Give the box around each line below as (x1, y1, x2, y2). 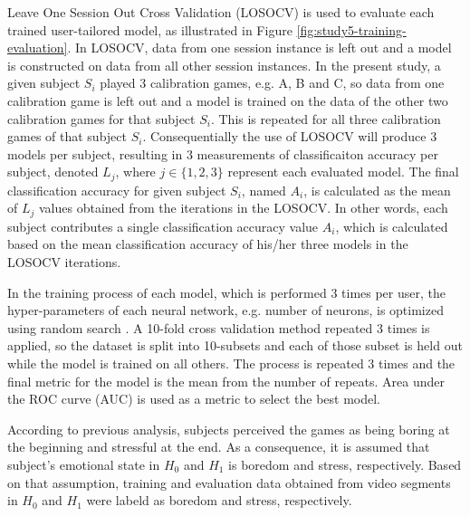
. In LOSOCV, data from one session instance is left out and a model (67, 38, 452, 57)
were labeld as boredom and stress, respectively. (86, 491, 352, 510)
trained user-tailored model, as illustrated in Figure (7, 20, 293, 39)
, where (115, 162, 156, 181)
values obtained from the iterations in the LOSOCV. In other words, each (38, 198, 448, 217)
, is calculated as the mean (303, 180, 451, 199)
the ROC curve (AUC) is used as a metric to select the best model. (7, 389, 381, 408)
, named (241, 180, 286, 199)
